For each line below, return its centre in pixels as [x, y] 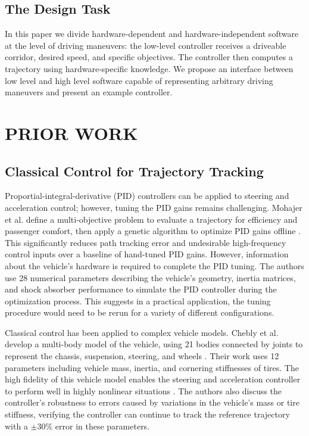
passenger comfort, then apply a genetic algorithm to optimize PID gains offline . [153, 231]
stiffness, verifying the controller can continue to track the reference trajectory [147, 414]
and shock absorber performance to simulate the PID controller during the [141, 289]
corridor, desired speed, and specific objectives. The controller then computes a [149, 57]
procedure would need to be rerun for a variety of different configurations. [140, 312]
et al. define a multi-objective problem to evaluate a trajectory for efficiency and [151, 219]
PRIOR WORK [71, 133]
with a [16, 426]
